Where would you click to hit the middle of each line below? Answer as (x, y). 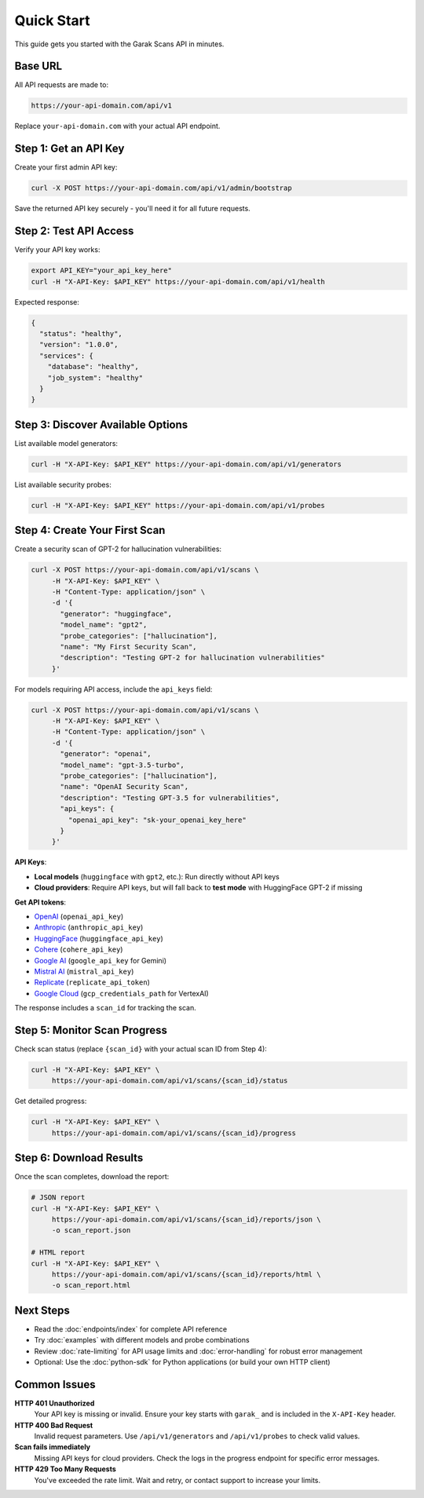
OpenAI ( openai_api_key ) (79, 916)
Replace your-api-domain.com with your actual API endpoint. (117, 126)
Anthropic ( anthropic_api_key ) (89, 927)
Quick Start (52, 20)
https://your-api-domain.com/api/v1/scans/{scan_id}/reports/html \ (186, 1274)
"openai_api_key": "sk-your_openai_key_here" (157, 820)
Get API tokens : (40, 902)
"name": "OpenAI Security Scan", (124, 787)
